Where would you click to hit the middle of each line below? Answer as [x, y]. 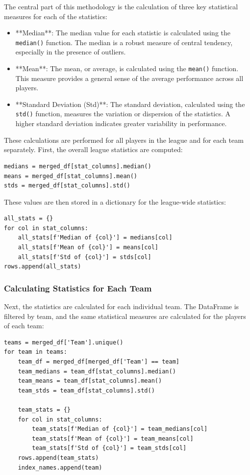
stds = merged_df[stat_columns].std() [67, 186]
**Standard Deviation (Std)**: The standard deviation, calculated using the [130, 104]
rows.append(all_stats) [43, 267]
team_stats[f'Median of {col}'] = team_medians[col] [120, 429]
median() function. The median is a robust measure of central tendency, [124, 42]
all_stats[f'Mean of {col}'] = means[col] [88, 248]
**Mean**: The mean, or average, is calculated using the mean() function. [127, 68]
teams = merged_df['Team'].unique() [64, 342]
